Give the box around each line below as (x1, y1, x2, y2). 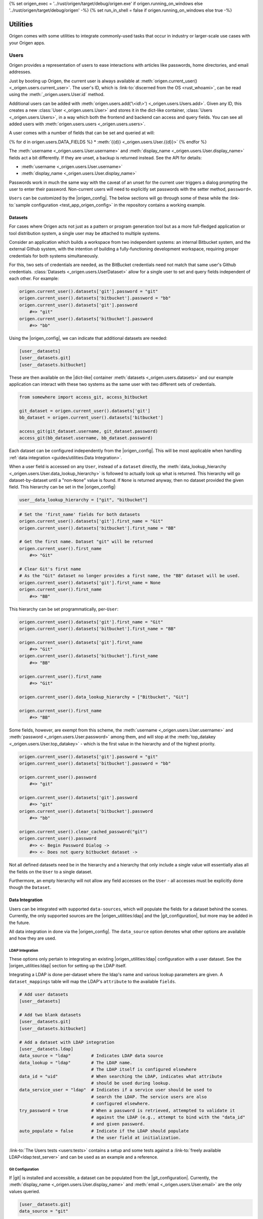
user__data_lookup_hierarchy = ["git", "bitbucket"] (19, 497, 148, 503)
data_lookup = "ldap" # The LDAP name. (19, 1060, 132, 1065)
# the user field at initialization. (91, 1135, 181, 1140)
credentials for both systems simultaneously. (9, 253, 99, 258)
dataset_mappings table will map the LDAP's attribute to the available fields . (9, 978, 176, 984)
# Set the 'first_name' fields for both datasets (19, 511, 140, 517)
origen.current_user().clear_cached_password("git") (19, 829, 148, 835)
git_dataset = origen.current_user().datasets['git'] (19, 408, 150, 413)
